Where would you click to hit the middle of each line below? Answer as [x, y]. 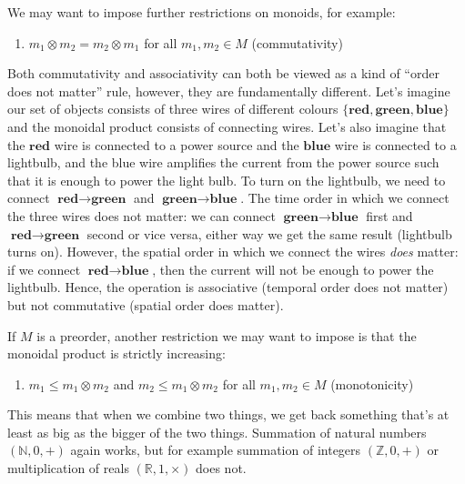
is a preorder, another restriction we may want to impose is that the [227, 335]
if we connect [44, 269]
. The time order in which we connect [345, 198]
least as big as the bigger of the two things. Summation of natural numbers [217, 432]
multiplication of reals [68, 468]
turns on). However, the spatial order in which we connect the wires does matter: [233, 252]
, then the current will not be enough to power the [293, 269]
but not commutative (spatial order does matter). [146, 304]
